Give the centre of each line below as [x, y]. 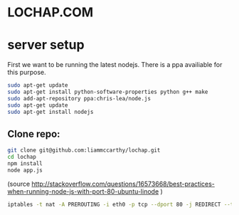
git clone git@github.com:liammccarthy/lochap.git [84, 150]
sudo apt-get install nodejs [51, 112]
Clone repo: [34, 133]
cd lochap [22, 157]
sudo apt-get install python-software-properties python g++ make [108, 92]
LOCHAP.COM [51, 12]
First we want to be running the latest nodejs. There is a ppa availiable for [115, 65]
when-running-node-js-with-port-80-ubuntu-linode [83, 191]
